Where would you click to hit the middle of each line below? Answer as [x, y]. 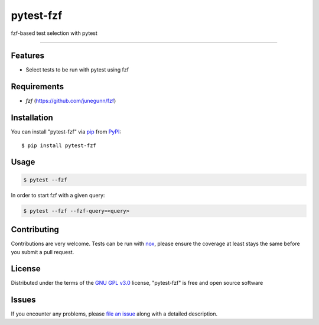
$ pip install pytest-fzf [59, 145]
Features [27, 56]
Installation [32, 118]
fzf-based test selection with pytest [54, 33]
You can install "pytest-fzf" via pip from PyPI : [66, 132]
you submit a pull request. [43, 252]
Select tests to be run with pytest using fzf [77, 70]
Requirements [38, 87]
